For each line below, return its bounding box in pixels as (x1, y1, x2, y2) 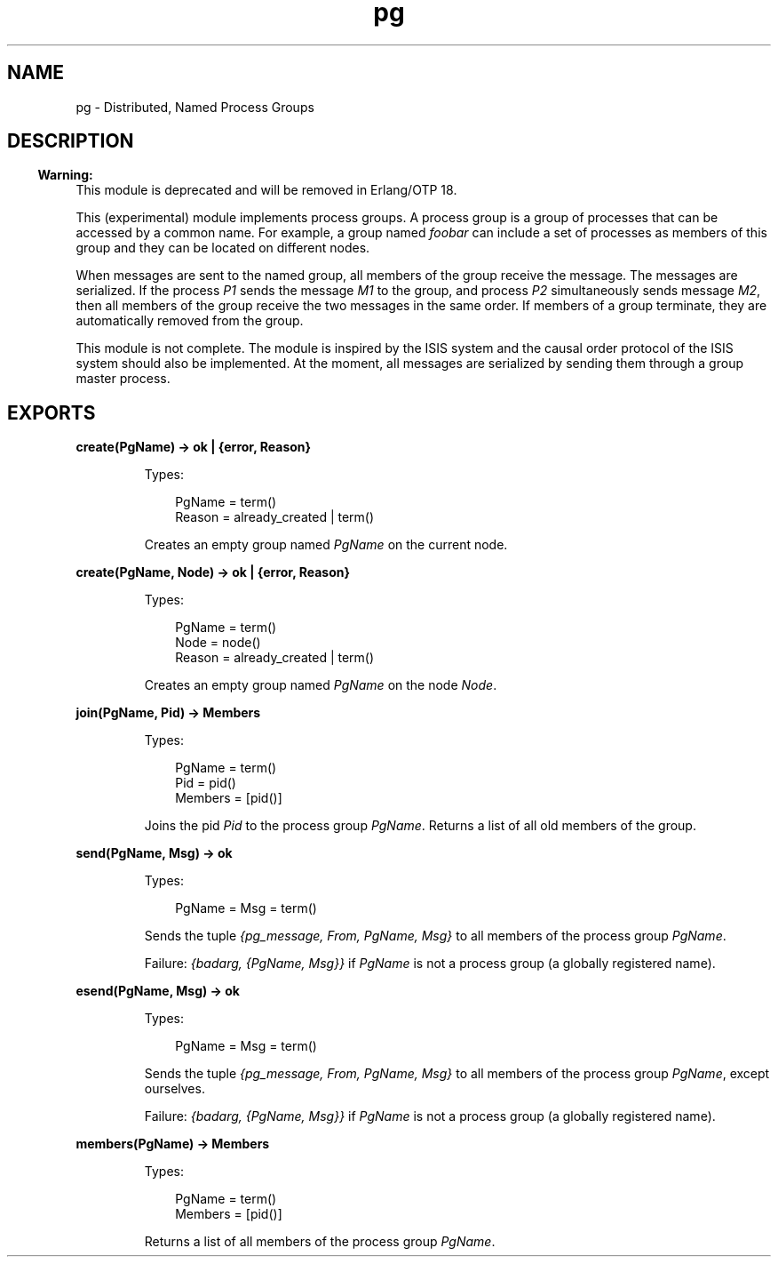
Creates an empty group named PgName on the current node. (144, 537, 508, 553)
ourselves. (144, 1081, 205, 1097)
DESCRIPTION (7, 130, 134, 153)
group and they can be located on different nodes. (75, 240, 370, 256)
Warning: (37, 167, 93, 183)
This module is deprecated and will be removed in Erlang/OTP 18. (75, 182, 457, 198)
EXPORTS (7, 401, 96, 424)
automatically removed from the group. (75, 313, 304, 329)
